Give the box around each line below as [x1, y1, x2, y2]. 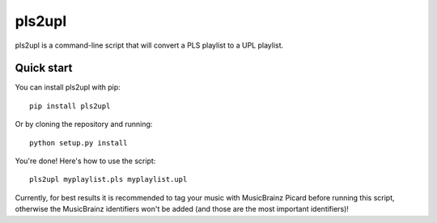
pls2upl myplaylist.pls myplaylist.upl [29, 175, 188, 184]
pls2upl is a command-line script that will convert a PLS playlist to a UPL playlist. [15, 40, 284, 50]
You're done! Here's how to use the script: [15, 156, 156, 166]
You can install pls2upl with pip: [15, 82, 121, 92]
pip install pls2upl [29, 101, 111, 111]
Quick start [15, 61, 73, 75]
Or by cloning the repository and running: [15, 120, 153, 129]
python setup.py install [29, 138, 128, 147]
